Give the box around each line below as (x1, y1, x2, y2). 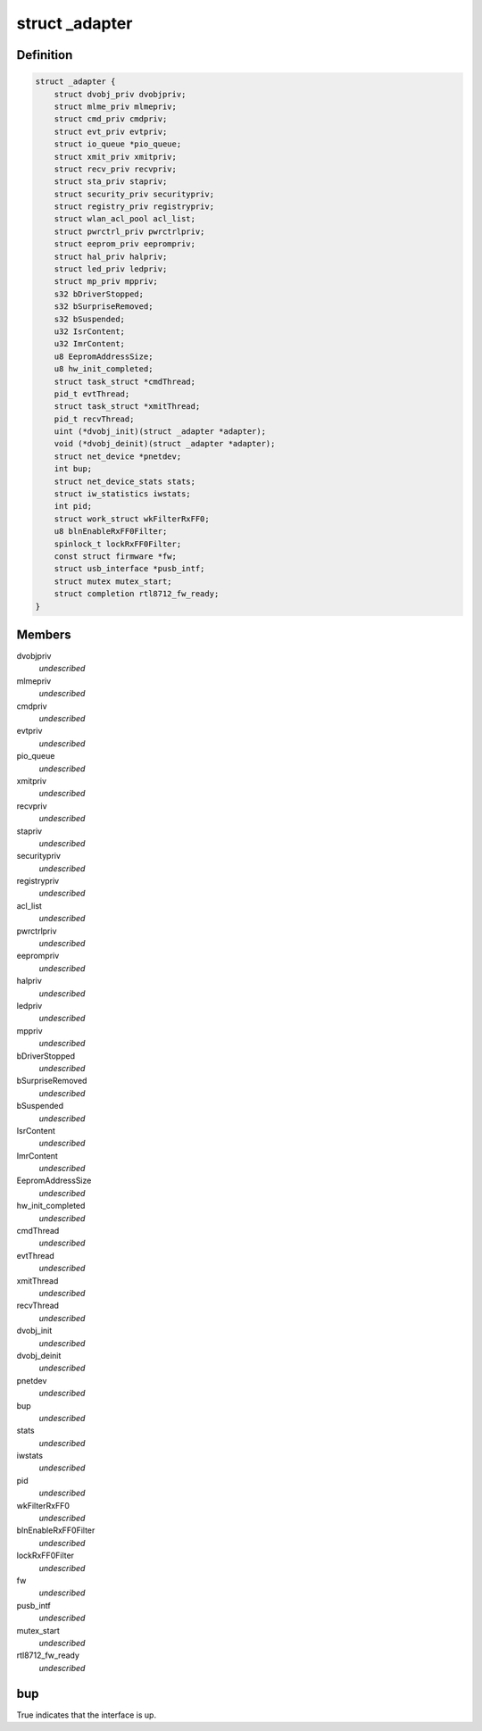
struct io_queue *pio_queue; (54, 139, 182, 149)
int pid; (54, 501, 93, 512)
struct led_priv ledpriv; (54, 264, 168, 274)
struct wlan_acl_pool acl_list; (54, 214, 196, 224)
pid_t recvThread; (54, 413, 135, 424)
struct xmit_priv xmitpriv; (54, 152, 178, 162)
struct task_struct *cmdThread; (54, 376, 196, 387)
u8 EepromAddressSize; (54, 351, 154, 362)
